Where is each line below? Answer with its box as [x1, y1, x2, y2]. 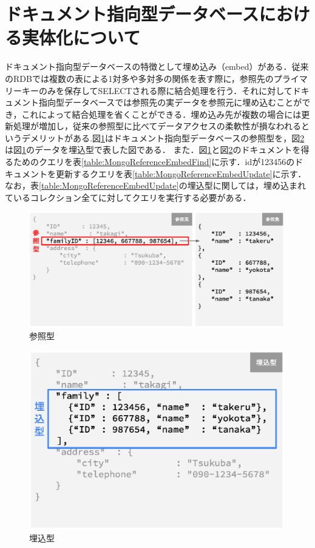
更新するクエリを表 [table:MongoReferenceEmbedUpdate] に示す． [55, 167, 307, 180]
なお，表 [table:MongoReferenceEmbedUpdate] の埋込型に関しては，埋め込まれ [5, 179, 306, 192]
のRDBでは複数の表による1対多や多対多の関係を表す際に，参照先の [5, 72, 274, 84]
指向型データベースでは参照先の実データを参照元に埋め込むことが [38, 96, 302, 109]
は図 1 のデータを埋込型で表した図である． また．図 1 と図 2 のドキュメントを [5, 143, 301, 156]
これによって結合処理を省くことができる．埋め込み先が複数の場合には [21, 107, 302, 120]
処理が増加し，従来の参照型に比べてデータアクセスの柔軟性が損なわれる [13, 120, 302, 132]
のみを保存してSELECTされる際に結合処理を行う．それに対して [38, 84, 293, 96]
